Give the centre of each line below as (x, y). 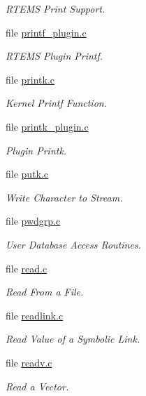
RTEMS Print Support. (56, 8)
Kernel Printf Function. (56, 103)
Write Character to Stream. (64, 197)
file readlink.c (35, 315)
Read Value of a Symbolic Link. (73, 339)
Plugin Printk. (36, 150)
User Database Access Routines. (73, 244)
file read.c (27, 268)
